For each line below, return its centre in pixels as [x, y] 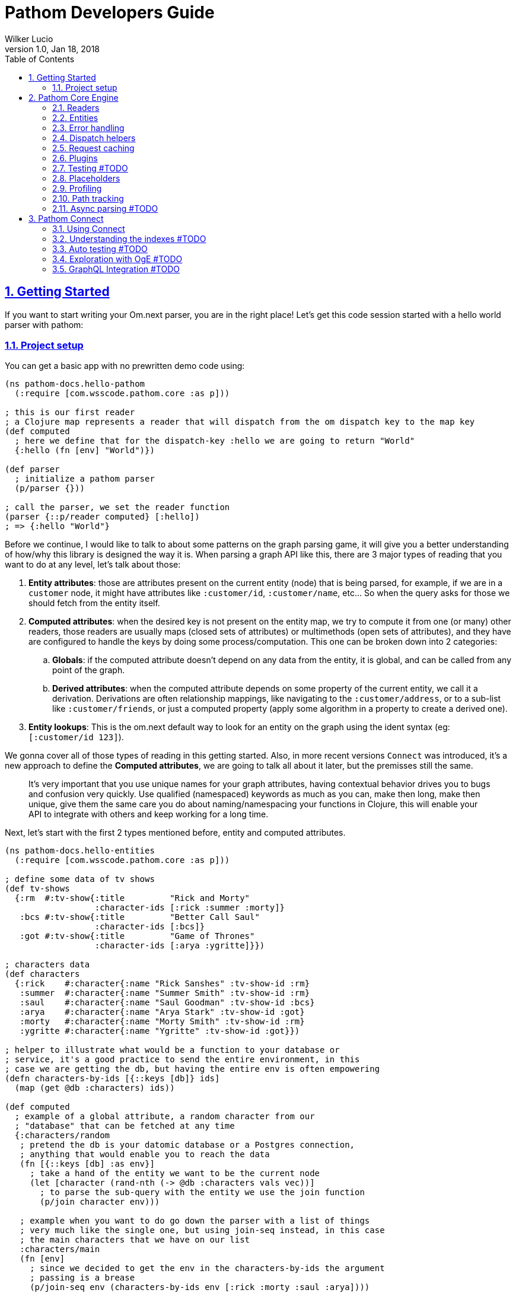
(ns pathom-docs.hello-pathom [75, 384]
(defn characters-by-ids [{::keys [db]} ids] [112, 1079]
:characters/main [60, 1249]
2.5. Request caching [93, 148]
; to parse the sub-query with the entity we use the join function [202, 1192]
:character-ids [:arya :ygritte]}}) [180, 946]
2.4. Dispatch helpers [94, 138]
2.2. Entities [75, 117]
